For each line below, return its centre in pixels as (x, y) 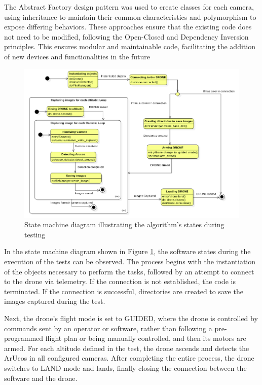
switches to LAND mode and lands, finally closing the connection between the (125, 367)
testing (35, 234)
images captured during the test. (55, 301)
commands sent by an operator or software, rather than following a (108, 328)
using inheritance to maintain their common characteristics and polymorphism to (130, 16)
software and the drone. (41, 378)
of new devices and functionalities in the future (77, 56)
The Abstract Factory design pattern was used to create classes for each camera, (129, 7)
